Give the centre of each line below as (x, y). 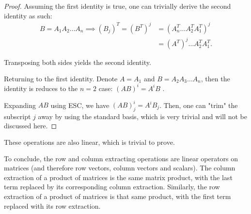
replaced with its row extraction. (52, 206)
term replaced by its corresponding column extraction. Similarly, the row (112, 187)
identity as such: (28, 15)
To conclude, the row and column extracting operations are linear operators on (121, 158)
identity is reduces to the (41, 88)
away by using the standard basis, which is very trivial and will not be (142, 116)
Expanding (20, 105)
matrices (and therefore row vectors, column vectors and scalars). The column (120, 168)
